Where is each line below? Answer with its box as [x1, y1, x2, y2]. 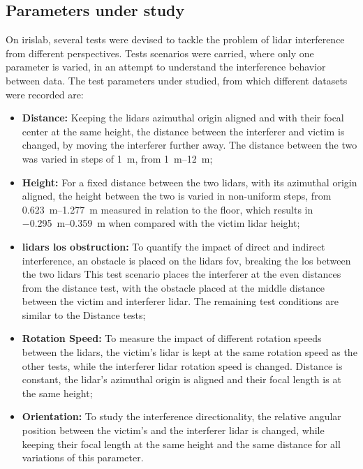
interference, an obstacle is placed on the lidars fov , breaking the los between [22, 253, 351, 267]
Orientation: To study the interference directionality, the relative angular [22, 409, 341, 424]
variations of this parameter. [22, 450, 144, 465]
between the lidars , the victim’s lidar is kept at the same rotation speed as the [22, 345, 357, 359]
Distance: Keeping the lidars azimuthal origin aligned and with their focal [22, 110, 344, 125]
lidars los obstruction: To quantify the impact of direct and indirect [22, 239, 325, 253]
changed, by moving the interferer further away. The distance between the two [22, 137, 357, 152]
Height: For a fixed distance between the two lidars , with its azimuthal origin [22, 174, 357, 189]
